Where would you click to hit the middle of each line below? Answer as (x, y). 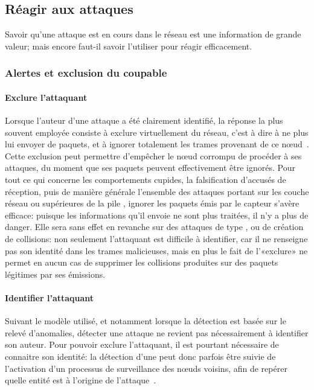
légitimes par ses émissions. (55, 274)
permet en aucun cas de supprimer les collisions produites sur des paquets (142, 262)
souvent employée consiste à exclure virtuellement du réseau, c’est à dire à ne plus (157, 132)
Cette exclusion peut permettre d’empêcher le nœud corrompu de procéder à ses (153, 155)
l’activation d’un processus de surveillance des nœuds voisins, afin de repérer (146, 368)
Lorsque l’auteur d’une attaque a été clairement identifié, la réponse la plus (144, 120)
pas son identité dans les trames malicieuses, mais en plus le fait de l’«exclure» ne (156, 250)
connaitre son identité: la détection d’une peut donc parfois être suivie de (140, 356)
